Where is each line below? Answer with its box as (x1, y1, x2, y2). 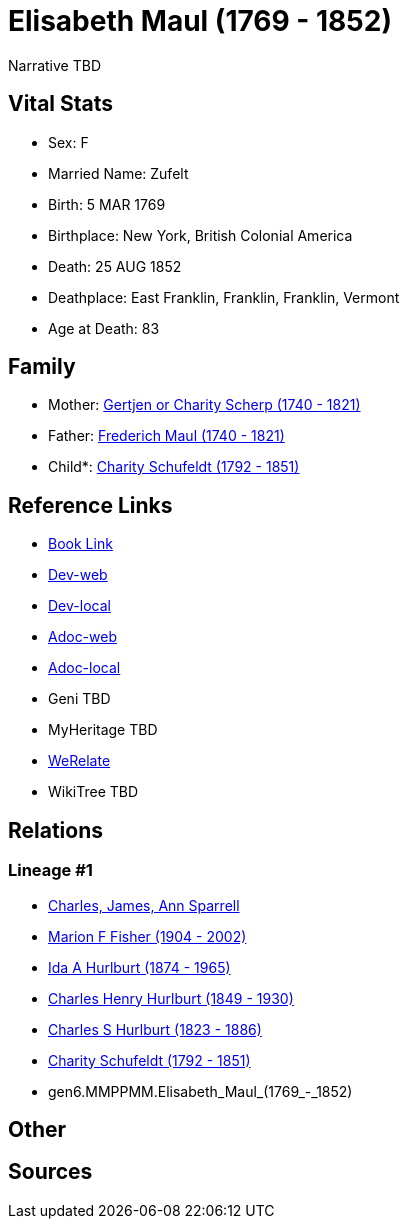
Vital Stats (8, 91, 114, 117)
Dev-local (48, 597, 111, 615)
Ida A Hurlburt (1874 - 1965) (48, 958, 231, 976)
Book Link (48, 535, 113, 553)
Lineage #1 (8, 860, 93, 881)
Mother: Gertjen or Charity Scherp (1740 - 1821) (48, 396, 361, 414)
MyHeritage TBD (48, 721, 158, 739)
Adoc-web (48, 628, 118, 646)
